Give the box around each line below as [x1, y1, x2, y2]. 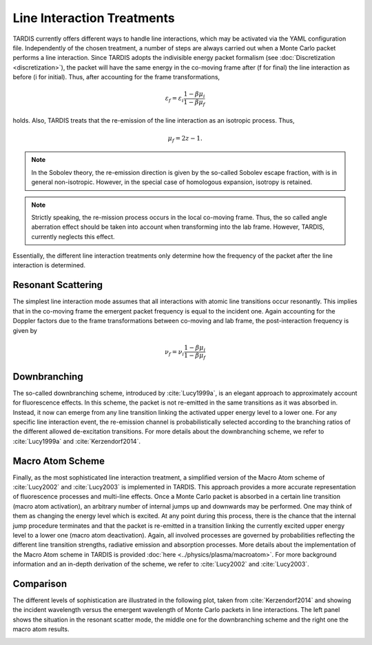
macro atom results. [12, 625, 70, 633]
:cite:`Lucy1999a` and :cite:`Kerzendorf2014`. [12, 437, 141, 445]
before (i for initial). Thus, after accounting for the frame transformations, [12, 73, 220, 81]
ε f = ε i [165, 94, 184, 104]
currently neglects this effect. [31, 232, 115, 240]
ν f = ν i [164, 348, 185, 358]
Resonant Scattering [12, 279, 103, 291]
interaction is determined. [12, 261, 86, 269]
